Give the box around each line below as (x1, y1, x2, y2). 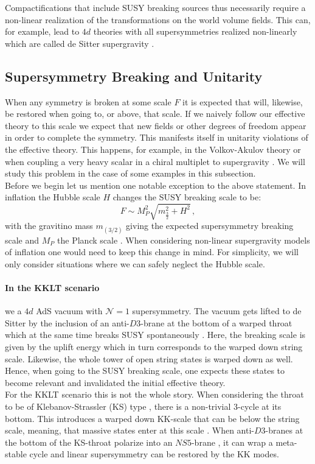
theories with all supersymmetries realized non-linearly (93, 25, 297, 38)
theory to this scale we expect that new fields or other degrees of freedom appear (5, 119, 306, 132)
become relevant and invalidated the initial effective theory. (5, 376, 226, 388)
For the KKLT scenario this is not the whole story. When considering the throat (5, 388, 304, 401)
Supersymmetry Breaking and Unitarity (5, 66, 263, 85)
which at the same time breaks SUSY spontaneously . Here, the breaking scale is (5, 328, 306, 341)
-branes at (265, 424, 303, 437)
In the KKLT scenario (5, 281, 100, 294)
